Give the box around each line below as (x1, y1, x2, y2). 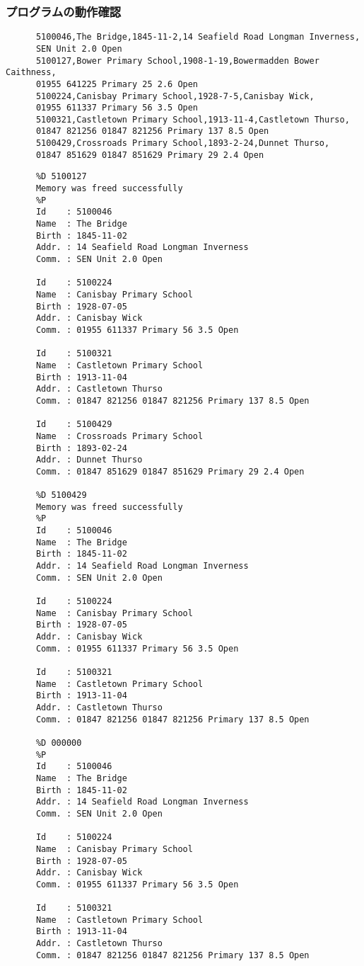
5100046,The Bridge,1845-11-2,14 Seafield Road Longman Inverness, (35, 32, 360, 42)
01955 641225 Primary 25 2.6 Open (35, 79, 199, 89)
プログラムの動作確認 (6, 2, 122, 20)
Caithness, (6, 67, 57, 78)
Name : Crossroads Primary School (35, 431, 204, 441)
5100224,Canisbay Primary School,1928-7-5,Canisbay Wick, (35, 91, 315, 101)
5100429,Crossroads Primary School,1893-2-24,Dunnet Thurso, (35, 138, 330, 149)
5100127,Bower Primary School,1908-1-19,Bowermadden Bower (35, 55, 319, 66)
